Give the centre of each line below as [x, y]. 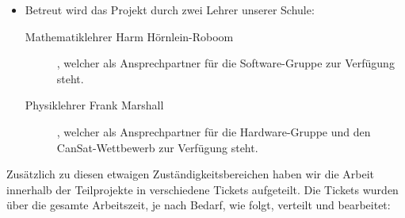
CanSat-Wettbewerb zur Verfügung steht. [157, 147]
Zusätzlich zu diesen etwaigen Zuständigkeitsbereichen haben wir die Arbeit [190, 174]
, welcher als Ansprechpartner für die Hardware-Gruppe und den [214, 131]
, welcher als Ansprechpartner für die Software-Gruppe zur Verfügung [225, 63]
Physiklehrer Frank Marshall [94, 105]
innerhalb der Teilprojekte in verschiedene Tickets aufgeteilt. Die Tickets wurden [202, 189]
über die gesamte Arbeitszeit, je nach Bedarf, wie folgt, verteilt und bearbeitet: [199, 205]
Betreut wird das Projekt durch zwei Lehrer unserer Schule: [170, 10]
